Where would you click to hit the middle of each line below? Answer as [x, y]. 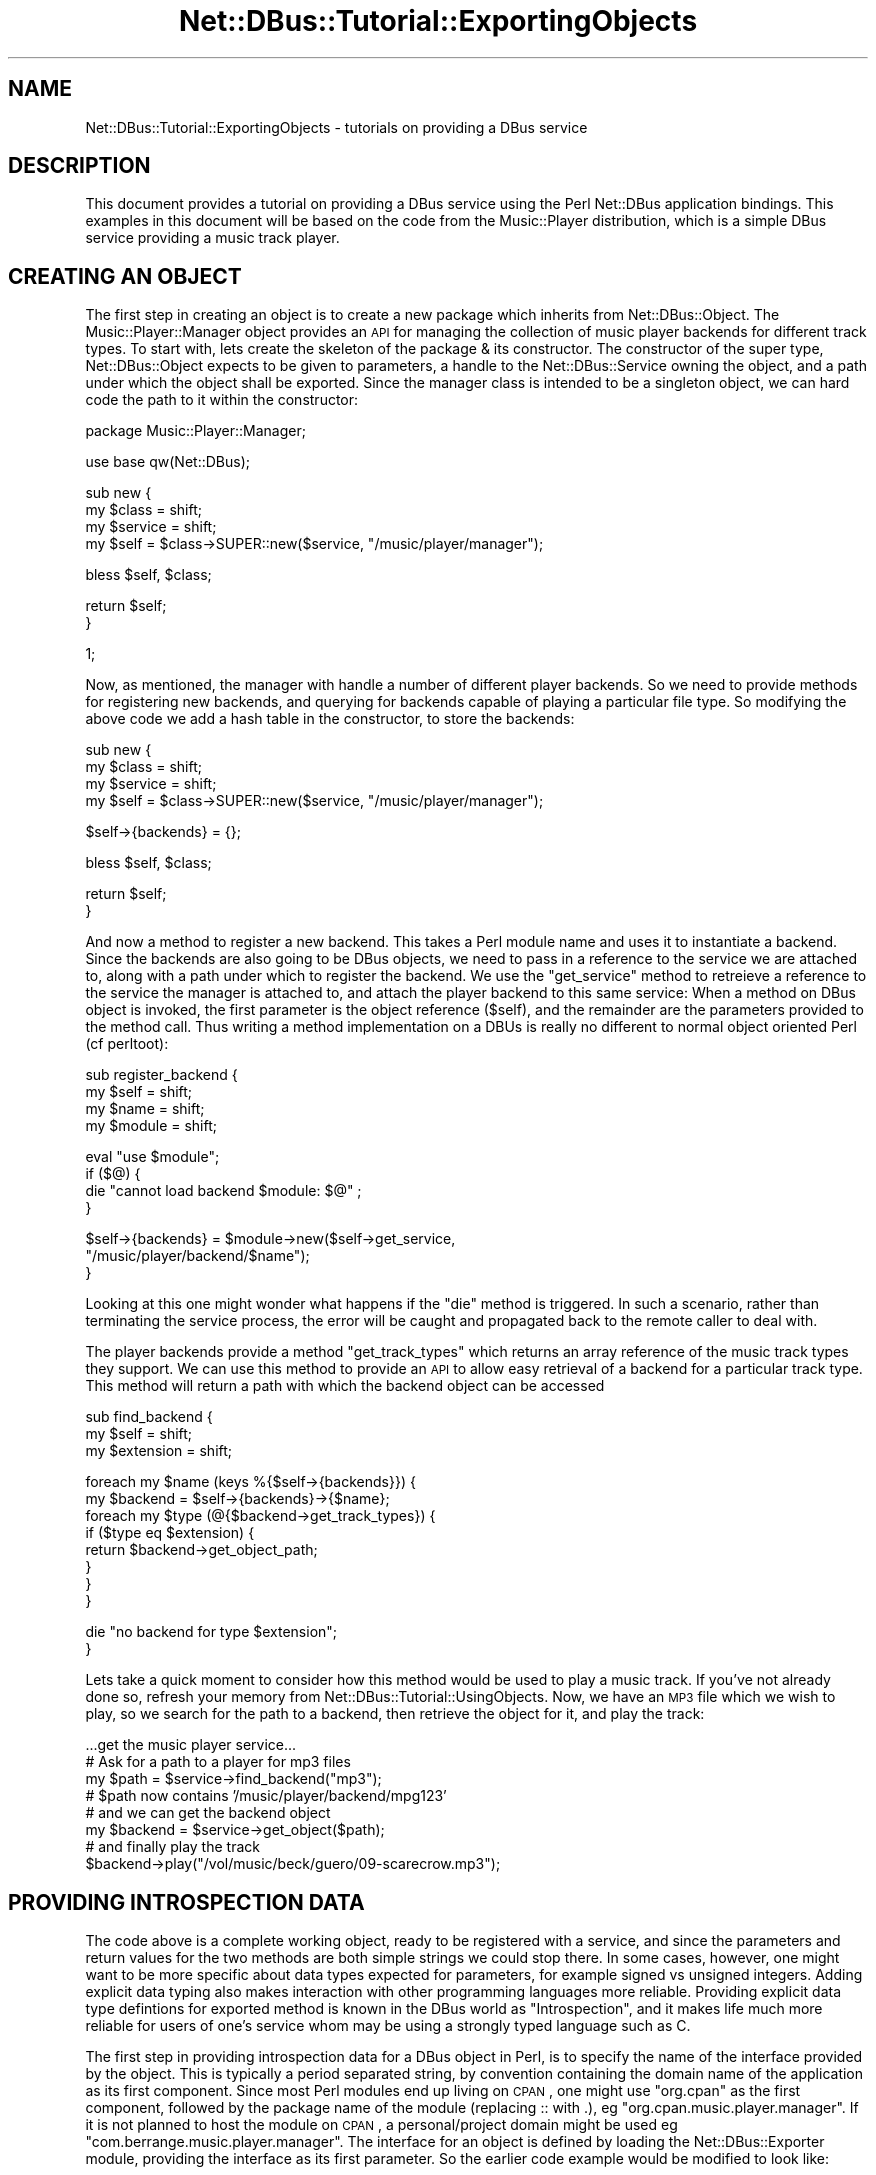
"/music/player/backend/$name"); [197, 1256]
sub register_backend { [161, 1075]
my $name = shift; [145, 1109]
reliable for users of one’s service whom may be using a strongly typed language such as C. [388, 2026]
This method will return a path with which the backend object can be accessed [345, 1386]
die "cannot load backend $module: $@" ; [223, 1191]
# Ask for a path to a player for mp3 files [218, 1762]
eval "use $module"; [152, 1157]
